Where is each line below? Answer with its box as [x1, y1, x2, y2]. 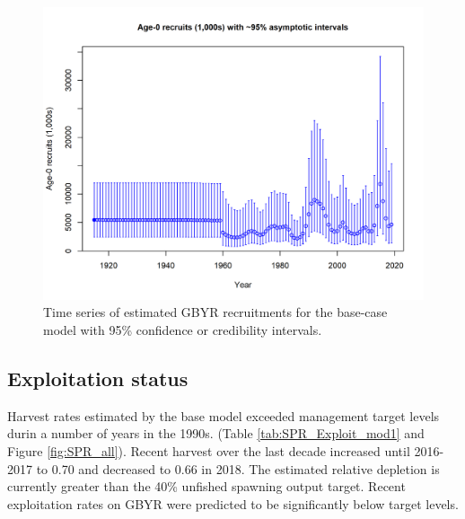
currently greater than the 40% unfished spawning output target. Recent [7, 477, 406, 496]
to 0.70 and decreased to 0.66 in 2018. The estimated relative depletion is [36, 459, 440, 478]
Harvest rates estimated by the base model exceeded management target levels [7, 406, 440, 425]
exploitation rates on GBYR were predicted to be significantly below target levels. [7, 494, 459, 513]
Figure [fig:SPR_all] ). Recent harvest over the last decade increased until [7, 442, 410, 461]
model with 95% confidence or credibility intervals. [43, 321, 322, 339]
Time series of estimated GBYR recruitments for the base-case [43, 303, 388, 321]
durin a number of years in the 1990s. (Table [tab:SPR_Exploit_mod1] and [7, 424, 425, 443]
